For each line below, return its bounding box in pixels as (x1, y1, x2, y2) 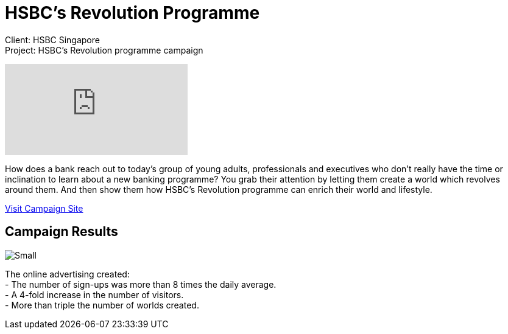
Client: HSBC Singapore (5, 34, 100, 45)
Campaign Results (5, 224, 118, 240)
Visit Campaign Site (5, 203, 83, 214)
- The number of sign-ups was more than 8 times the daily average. (5, 279, 277, 290)
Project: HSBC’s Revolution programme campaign (5, 44, 203, 55)
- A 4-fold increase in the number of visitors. (5, 289, 184, 300)
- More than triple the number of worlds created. (5, 299, 199, 310)
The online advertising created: (5, 268, 130, 279)
